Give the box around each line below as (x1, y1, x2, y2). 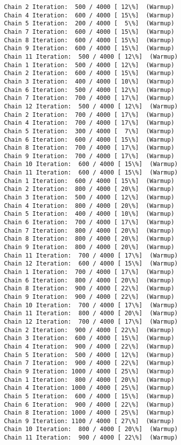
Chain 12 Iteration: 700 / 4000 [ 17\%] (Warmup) (4, 318, 178, 325)
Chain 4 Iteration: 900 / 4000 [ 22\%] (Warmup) (4, 343, 175, 350)
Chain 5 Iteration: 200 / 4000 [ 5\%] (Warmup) (4, 20, 175, 27)
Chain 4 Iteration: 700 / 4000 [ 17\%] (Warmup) (4, 119, 175, 127)
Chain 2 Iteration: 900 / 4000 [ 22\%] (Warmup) (4, 326, 175, 334)
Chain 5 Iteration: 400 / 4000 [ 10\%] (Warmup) (4, 210, 175, 218)
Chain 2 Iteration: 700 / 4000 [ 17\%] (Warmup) (4, 111, 175, 118)
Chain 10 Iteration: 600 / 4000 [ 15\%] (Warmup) (4, 161, 178, 168)
